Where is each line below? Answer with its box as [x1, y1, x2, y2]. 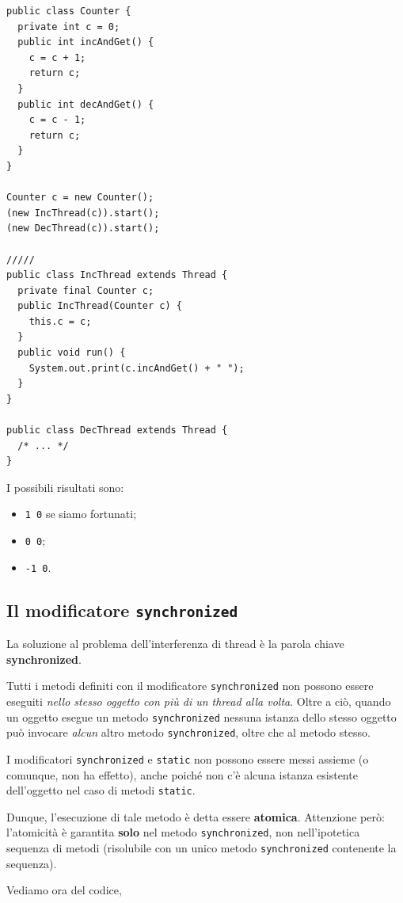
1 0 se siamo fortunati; [25, 505, 137, 522]
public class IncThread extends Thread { [6, 269, 228, 281]
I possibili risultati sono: [6, 478, 124, 495]
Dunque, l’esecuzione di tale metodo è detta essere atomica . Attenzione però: [6, 808, 385, 825]
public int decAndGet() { [17, 98, 154, 110]
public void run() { [17, 347, 126, 359]
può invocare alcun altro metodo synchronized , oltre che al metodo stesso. [6, 724, 371, 741]
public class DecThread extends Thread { [6, 425, 228, 436]
